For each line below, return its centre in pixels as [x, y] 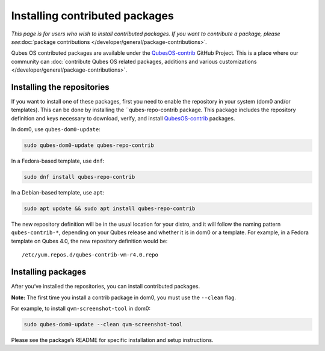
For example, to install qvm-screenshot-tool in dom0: [81, 308]
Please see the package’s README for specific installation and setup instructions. [112, 340]
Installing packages [49, 272]
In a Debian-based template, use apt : [58, 193]
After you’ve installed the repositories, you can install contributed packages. [106, 287]
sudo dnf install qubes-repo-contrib [79, 177]
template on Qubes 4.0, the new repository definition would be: [89, 241]
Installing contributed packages [92, 16]
